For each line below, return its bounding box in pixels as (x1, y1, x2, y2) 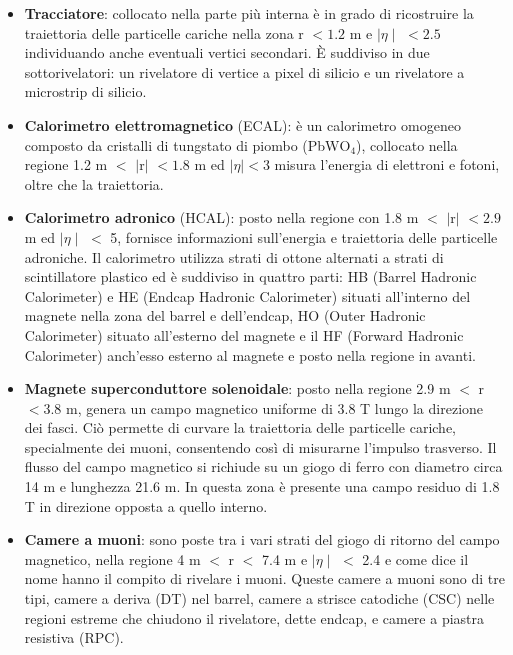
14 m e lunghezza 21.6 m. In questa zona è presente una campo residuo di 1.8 (24, 476, 500, 497)
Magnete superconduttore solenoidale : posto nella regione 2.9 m (24, 378, 451, 399)
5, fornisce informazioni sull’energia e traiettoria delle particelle (110, 226, 498, 247)
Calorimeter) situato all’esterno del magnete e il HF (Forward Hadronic (24, 324, 464, 345)
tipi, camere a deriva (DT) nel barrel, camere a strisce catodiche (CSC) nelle (24, 588, 495, 609)
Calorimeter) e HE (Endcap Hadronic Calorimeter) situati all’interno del (24, 285, 471, 306)
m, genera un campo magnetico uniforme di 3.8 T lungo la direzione (66, 397, 484, 418)
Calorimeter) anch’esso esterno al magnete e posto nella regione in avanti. (24, 344, 476, 365)
